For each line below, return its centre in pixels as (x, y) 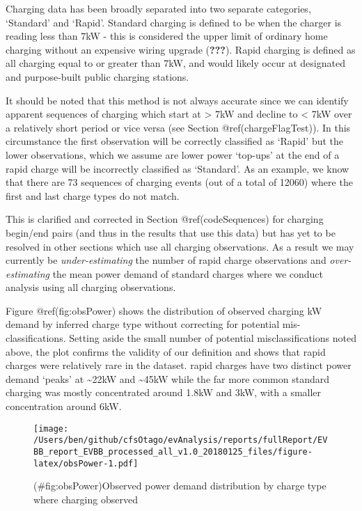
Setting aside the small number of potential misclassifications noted (213, 338)
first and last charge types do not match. (93, 195)
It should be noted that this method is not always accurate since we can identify (177, 100)
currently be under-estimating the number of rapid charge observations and (166, 260)
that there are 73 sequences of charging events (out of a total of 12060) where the (179, 182)
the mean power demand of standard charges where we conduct (188, 273)
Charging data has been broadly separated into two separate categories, (158, 8)
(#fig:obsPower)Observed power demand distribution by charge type (180, 486)
